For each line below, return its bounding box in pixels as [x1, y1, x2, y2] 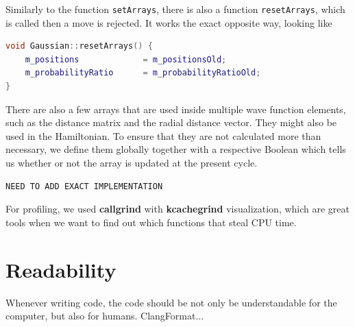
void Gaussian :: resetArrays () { [5, 41, 153, 51]
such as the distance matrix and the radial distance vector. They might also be [5, 115, 337, 130]
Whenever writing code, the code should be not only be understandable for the [5, 295, 337, 309]
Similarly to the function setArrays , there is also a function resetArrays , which [5, 2, 345, 16]
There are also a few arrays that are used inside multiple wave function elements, [5, 101, 346, 116]
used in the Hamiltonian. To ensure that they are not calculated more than [5, 128, 321, 143]
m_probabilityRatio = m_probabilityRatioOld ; [25, 68, 261, 78]
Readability [5, 255, 117, 283]
